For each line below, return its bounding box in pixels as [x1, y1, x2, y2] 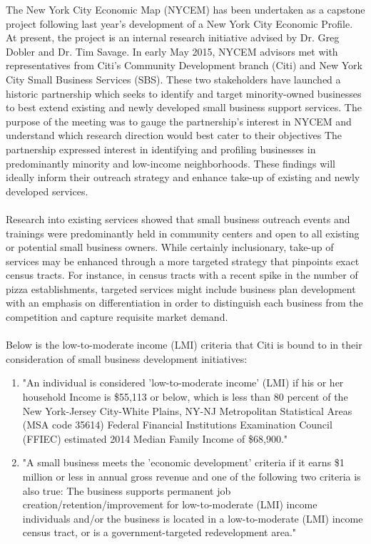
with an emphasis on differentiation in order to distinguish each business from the [6, 295, 363, 310]
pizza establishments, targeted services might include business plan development [6, 281, 356, 296]
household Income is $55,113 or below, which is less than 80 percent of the [22, 389, 348, 404]
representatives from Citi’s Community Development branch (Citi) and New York [6, 58, 362, 73]
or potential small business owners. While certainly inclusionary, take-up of [6, 240, 334, 255]
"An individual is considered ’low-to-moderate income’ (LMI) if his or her [22, 375, 344, 390]
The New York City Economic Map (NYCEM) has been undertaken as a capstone [6, 2, 365, 16]
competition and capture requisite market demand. [6, 309, 228, 324]
